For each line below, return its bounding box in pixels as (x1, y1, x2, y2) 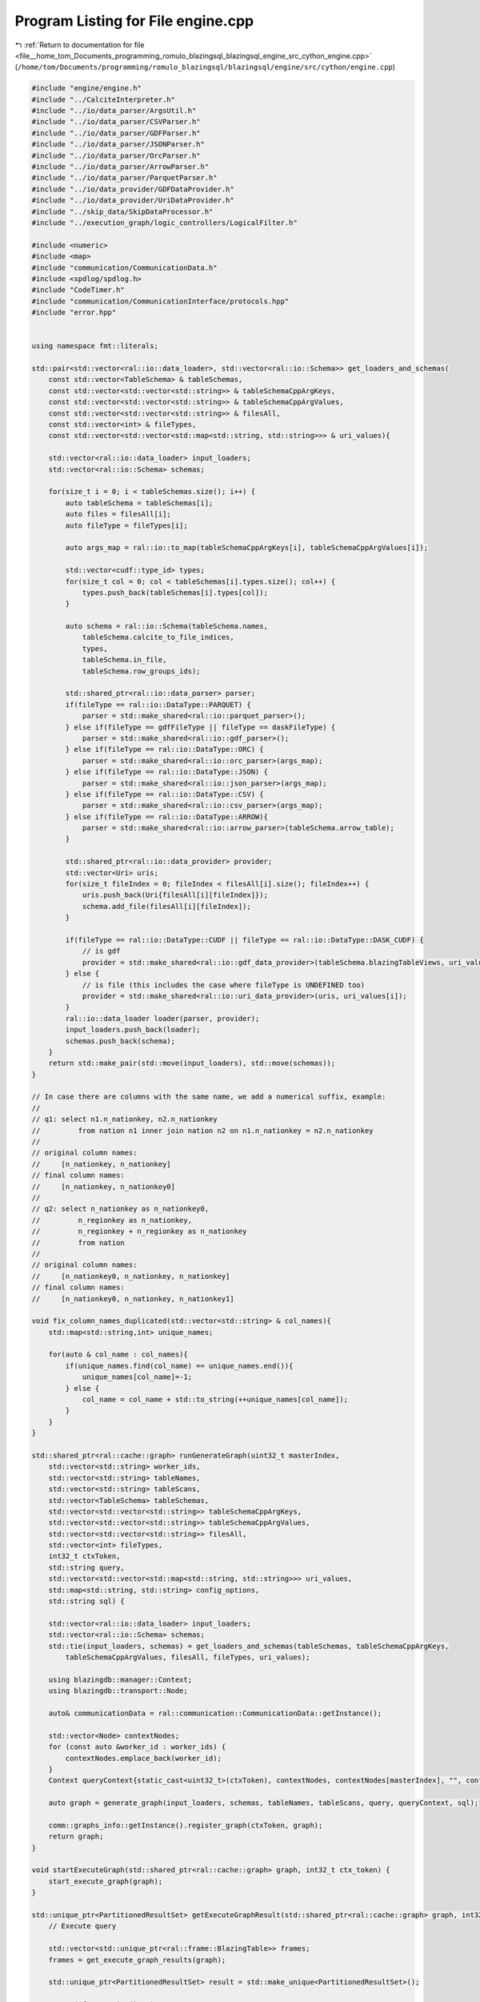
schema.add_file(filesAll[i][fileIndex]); (82, 902, 251, 911)
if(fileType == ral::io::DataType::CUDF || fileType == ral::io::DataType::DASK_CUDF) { (65, 935, 424, 944)
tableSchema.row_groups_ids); (82, 666, 201, 676)
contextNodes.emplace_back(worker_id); (65, 1754, 222, 1763)
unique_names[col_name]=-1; (82, 1373, 192, 1381)
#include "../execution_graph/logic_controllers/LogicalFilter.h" (31, 219, 298, 227)
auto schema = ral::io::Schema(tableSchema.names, (65, 621, 268, 631)
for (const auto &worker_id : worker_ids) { (48, 1743, 226, 1751)
